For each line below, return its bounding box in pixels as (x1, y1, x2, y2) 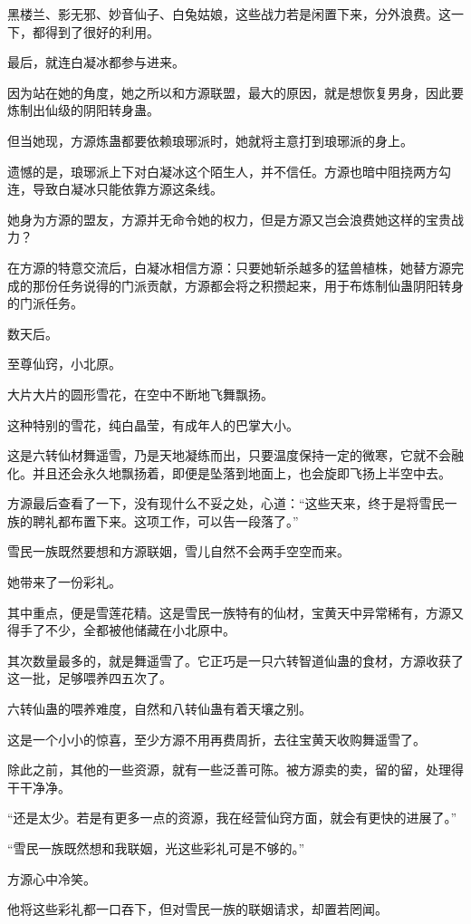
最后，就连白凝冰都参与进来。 (7, 53, 185, 72)
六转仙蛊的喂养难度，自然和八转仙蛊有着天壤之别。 (7, 699, 312, 718)
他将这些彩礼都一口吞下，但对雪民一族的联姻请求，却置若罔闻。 (7, 900, 388, 919)
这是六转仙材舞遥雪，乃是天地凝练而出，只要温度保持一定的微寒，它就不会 (7, 446, 451, 465)
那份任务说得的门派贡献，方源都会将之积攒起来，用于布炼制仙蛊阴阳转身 (32, 275, 464, 294)
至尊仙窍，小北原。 (7, 354, 121, 373)
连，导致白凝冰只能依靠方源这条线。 (7, 179, 223, 198)
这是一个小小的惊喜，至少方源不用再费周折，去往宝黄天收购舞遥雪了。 (7, 729, 426, 748)
